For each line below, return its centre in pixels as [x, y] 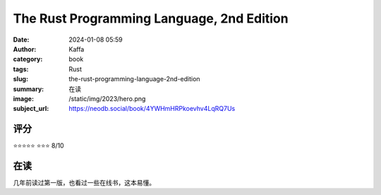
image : [24, 98]
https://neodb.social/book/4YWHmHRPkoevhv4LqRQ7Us [152, 109]
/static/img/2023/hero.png [107, 98]
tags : [21, 69]
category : [28, 59]
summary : [29, 89]
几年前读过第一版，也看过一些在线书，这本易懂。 [84, 183]
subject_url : [31, 109]
